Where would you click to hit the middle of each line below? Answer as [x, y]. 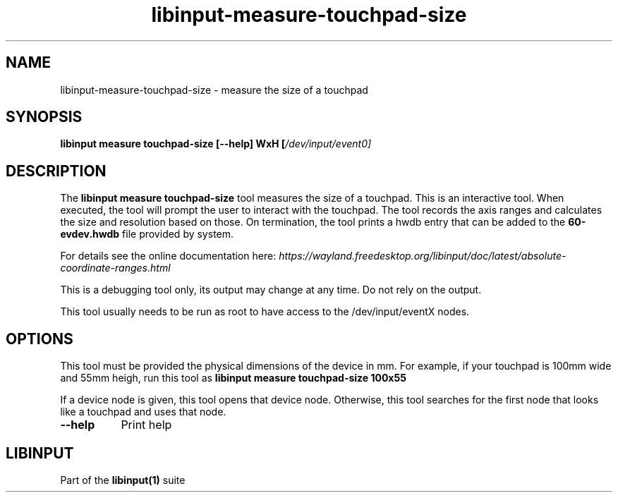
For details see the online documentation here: [168, 256]
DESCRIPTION [56, 171]
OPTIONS [40, 339]
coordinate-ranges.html [115, 268]
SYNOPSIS [44, 117]
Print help [146, 425]
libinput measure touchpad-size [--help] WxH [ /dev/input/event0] [216, 144]
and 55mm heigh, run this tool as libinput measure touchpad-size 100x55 [233, 378]
